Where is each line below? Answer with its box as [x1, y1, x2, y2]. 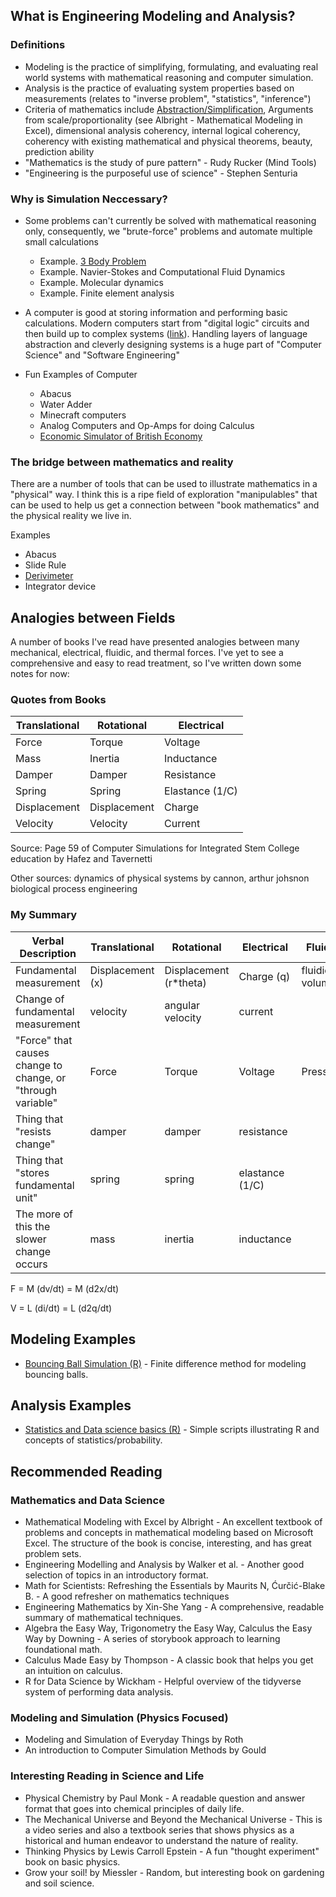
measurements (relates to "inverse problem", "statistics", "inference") [24, 92, 312, 104]
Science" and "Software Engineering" [24, 349, 180, 361]
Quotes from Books [10, 693, 107, 707]
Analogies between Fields [10, 609, 176, 626]
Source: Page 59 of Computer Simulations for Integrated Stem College [10, 842, 300, 854]
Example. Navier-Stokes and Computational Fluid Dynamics [39, 265, 286, 278]
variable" [15, 1095, 58, 1109]
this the [15, 1219, 51, 1233]
